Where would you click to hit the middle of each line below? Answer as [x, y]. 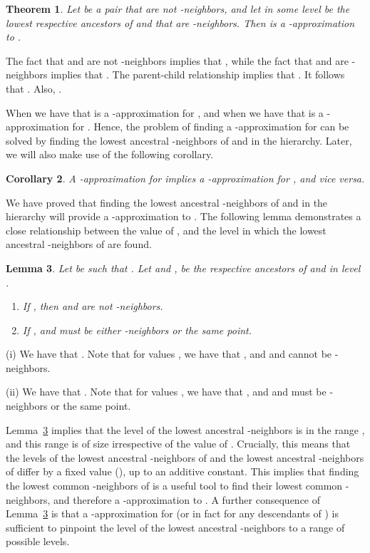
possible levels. [38, 541]
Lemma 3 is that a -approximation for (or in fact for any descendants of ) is [172, 513]
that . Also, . [34, 88]
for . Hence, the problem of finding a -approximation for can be [211, 126]
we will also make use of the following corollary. [110, 154]
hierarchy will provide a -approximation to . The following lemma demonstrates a [184, 216]
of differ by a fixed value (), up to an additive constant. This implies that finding [183, 471]
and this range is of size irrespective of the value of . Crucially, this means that [178, 444]
